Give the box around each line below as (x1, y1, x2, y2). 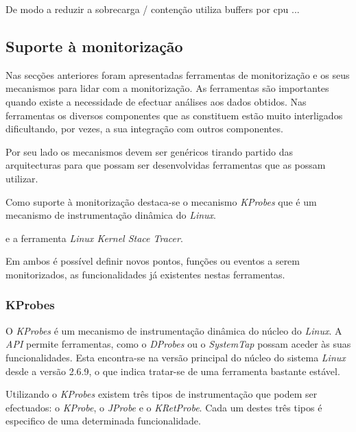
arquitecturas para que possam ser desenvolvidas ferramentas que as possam (5, 158, 326, 172)
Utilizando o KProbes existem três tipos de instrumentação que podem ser (5, 387, 318, 401)
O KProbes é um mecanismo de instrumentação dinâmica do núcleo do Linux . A (5, 323, 342, 337)
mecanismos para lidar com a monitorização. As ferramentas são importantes (5, 81, 329, 95)
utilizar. (5, 171, 38, 185)
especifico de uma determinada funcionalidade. (5, 413, 201, 428)
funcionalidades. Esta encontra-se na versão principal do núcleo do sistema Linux (5, 350, 346, 364)
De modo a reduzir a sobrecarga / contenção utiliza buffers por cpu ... (5, 2, 300, 16)
